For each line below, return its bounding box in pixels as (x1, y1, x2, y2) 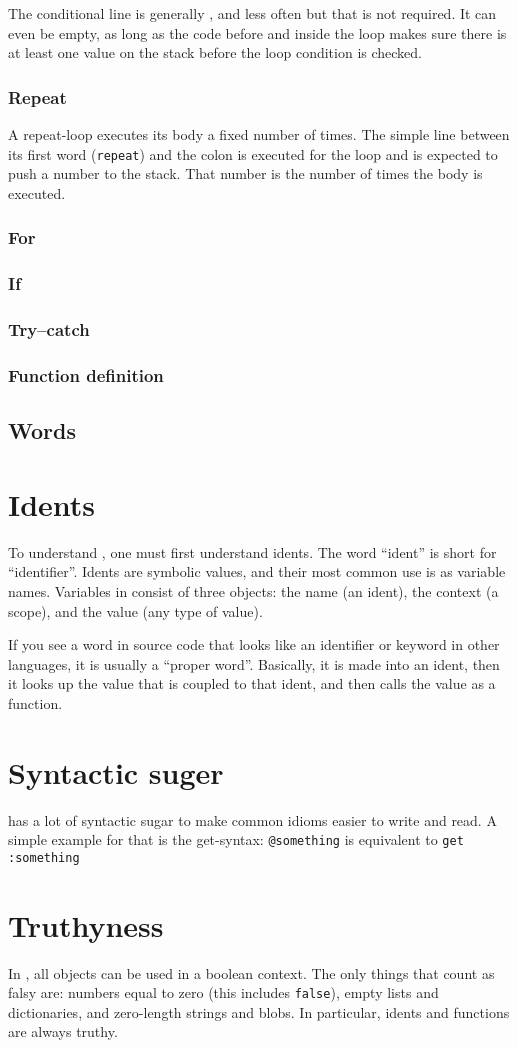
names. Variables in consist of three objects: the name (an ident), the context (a (8, 580, 499, 601)
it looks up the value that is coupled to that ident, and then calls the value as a (8, 673, 496, 694)
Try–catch (8, 317, 90, 342)
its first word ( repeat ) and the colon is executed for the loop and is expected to (8, 143, 498, 164)
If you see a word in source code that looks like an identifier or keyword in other (8, 634, 500, 655)
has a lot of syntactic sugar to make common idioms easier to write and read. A (8, 809, 497, 830)
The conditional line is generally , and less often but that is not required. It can (8, 3, 497, 23)
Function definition (8, 362, 164, 387)
